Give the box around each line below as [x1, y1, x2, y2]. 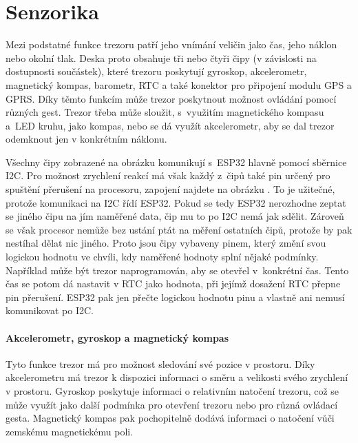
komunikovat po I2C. [6, 303, 94, 318]
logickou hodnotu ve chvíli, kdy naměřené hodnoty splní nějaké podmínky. [6, 249, 319, 264]
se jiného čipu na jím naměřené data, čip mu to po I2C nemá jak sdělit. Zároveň [6, 209, 344, 223]
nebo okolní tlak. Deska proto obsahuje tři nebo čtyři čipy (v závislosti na [6, 50, 317, 65]
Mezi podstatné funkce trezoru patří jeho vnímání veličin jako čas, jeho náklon [6, 37, 337, 52]
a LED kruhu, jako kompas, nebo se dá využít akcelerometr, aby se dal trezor [6, 118, 335, 132]
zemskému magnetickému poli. [6, 424, 134, 438]
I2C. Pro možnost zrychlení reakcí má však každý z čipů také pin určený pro [6, 168, 330, 183]
